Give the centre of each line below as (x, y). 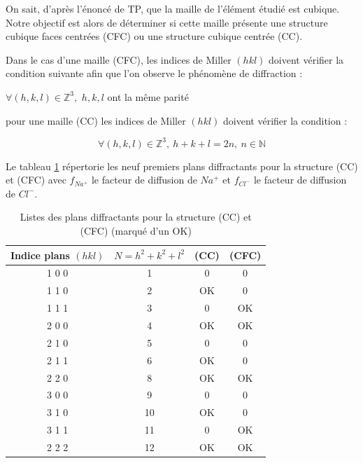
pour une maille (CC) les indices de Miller (96, 120)
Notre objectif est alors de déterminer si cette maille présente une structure (167, 22)
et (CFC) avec (36, 180)
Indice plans (40, 255)
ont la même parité (148, 96)
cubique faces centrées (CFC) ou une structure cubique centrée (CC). (154, 36)
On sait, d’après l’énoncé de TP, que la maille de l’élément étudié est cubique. (173, 8)
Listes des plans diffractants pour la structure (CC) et (136, 217)
